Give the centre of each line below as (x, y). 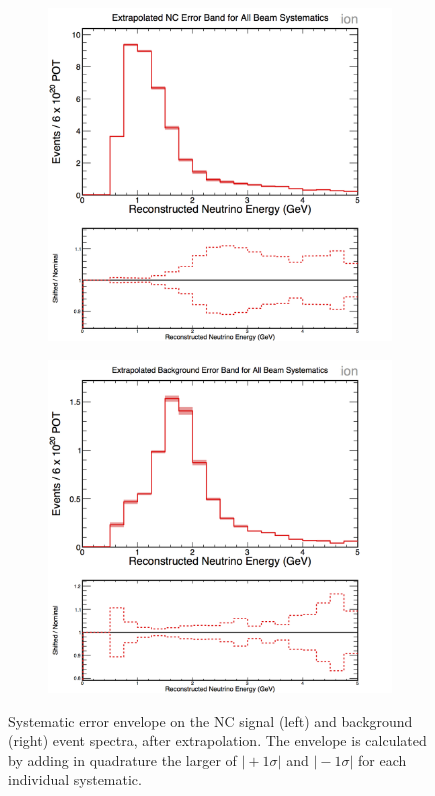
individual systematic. (75, 779)
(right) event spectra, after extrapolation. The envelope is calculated (217, 740)
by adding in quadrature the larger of (122, 759)
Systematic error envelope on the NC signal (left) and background (210, 720)
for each (382, 759)
